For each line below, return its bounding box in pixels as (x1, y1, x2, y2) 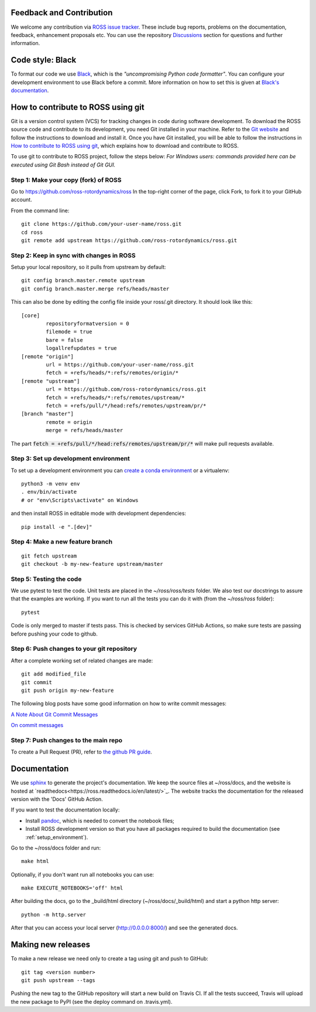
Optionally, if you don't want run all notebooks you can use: (11, 871, 154, 878)
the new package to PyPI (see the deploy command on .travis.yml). (11, 998, 173, 1005)
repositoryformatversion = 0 (46, 320, 130, 327)
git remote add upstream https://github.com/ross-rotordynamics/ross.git (21, 237, 238, 243)
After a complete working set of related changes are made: (11, 657, 153, 664)
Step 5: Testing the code (11, 575, 82, 583)
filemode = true (46, 328, 92, 335)
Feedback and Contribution (11, 8, 113, 18)
